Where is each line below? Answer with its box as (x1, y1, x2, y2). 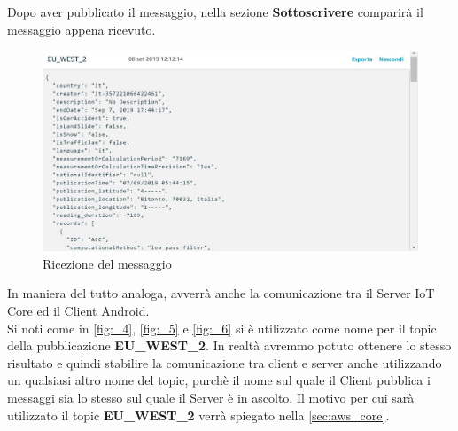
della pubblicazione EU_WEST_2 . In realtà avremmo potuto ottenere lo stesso (7, 336, 452, 355)
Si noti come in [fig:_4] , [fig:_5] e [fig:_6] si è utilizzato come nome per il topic (7, 318, 437, 337)
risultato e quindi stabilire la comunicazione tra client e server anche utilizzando (7, 353, 442, 372)
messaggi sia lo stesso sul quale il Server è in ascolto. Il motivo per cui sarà (7, 388, 415, 407)
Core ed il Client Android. (7, 302, 150, 320)
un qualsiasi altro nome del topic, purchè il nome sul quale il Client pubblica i (7, 371, 431, 389)
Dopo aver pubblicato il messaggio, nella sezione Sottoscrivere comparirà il (7, 3, 423, 20)
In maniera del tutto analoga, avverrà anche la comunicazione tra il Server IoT (7, 284, 435, 302)
